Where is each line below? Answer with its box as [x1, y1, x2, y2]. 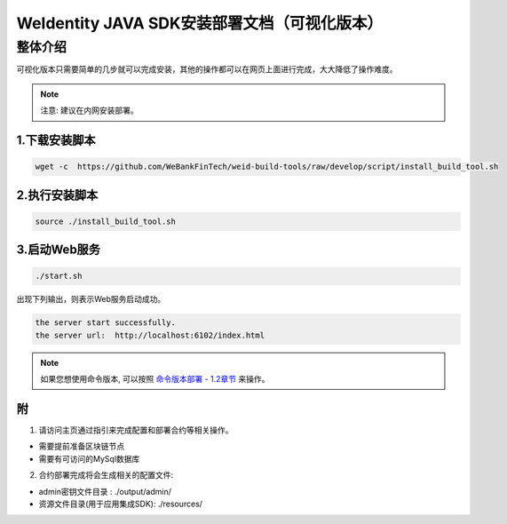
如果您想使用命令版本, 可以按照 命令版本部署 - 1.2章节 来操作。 [40, 374, 270, 385]
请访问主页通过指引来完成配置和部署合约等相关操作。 [38, 425, 234, 435]
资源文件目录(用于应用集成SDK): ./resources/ [38, 498, 203, 509]
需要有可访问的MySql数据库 [38, 453, 140, 464]
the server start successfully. [35, 318, 177, 328]
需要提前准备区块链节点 [38, 441, 124, 452]
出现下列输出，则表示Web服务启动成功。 [16, 294, 166, 305]
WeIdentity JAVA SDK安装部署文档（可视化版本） [16, 13, 384, 33]
